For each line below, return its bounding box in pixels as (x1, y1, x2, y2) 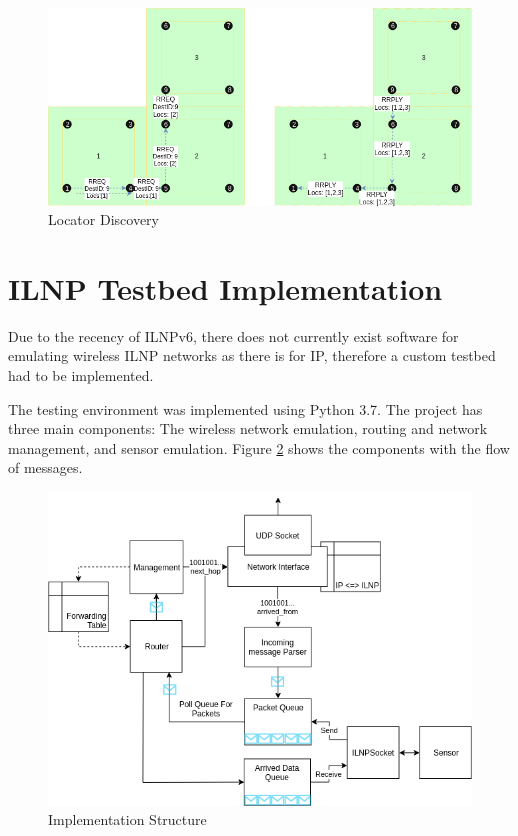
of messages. (8, 457, 83, 478)
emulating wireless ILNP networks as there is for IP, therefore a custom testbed (8, 345, 496, 366)
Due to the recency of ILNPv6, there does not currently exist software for (8, 325, 459, 346)
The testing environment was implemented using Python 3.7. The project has (8, 398, 483, 419)
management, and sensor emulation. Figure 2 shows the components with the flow (8, 437, 510, 458)
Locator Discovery (48, 209, 159, 230)
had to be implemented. (8, 365, 154, 386)
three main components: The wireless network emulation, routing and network (8, 418, 488, 439)
